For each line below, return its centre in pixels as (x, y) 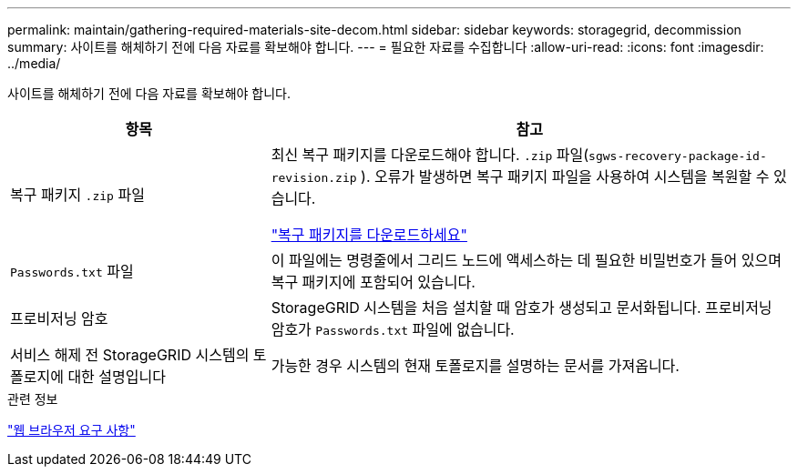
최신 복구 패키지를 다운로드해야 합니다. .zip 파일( (430, 155)
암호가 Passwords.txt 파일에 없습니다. (393, 329)
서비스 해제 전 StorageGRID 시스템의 (130, 355)
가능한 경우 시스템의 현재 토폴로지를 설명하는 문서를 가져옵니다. (475, 366)
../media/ (34, 63)
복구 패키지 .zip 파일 (77, 195)
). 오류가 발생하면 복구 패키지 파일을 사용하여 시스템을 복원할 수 (565, 176)
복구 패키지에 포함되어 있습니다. (373, 282)
